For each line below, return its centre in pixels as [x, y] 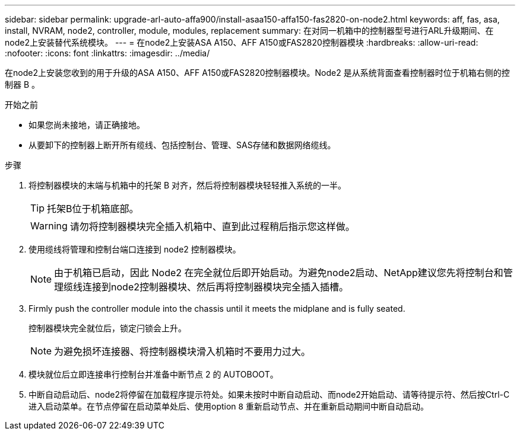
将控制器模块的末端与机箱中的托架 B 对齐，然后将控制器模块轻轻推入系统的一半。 [188, 185]
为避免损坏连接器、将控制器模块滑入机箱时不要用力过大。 [183, 351]
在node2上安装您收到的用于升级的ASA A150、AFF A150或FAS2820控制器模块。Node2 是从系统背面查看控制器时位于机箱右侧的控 [257, 73]
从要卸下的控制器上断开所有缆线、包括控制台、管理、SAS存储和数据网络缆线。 [182, 145]
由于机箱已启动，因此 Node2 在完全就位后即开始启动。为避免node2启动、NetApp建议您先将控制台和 [279, 273]
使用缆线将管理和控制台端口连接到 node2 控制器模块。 [135, 249]
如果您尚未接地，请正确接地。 [87, 125]
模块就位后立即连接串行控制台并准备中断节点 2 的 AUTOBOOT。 [153, 374]
